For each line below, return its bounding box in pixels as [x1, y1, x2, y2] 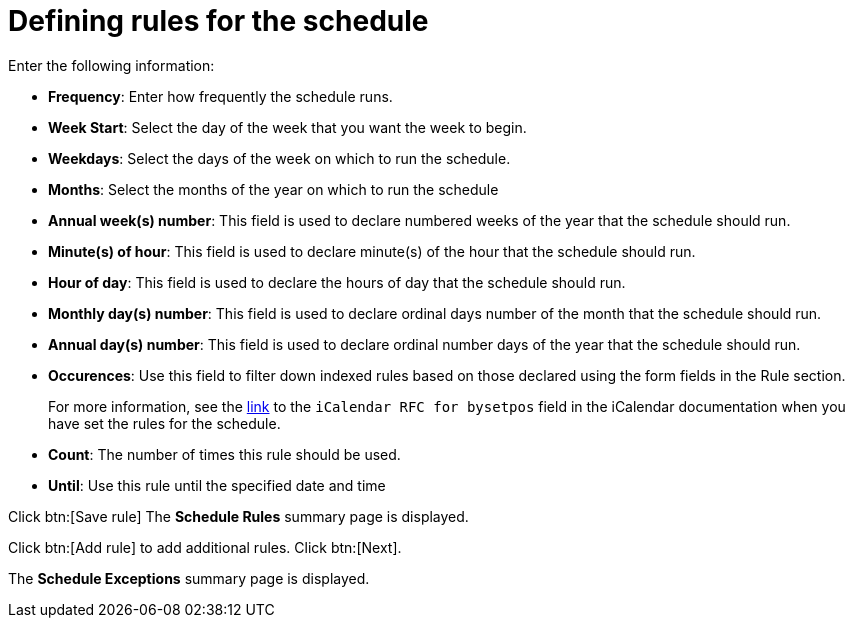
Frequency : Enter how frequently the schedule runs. [48, 87, 393, 105]
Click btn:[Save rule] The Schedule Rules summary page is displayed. [8, 507, 469, 525]
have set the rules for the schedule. [48, 414, 281, 432]
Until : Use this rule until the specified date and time [48, 476, 386, 494]
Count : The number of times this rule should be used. [48, 445, 401, 463]
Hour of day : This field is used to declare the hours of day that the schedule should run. [48, 273, 626, 291]
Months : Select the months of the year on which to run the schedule [48, 180, 499, 198]
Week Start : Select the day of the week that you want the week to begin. [48, 118, 527, 136]
